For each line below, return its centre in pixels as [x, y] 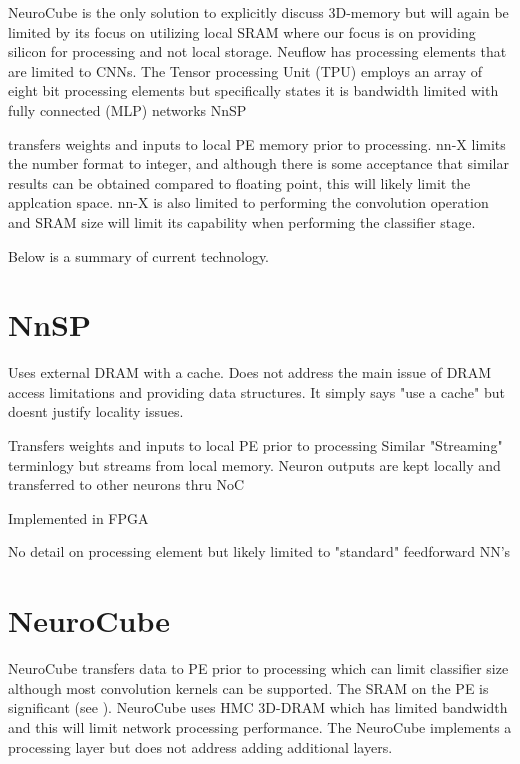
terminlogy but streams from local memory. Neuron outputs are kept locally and [254, 464]
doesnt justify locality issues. [96, 411]
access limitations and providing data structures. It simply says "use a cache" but [256, 391]
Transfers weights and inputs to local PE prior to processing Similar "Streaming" [255, 445]
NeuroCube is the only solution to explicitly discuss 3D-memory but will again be [258, 12]
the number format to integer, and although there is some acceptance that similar [258, 163]
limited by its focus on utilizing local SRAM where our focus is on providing [242, 31]
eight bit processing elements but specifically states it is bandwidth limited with [253, 90]
